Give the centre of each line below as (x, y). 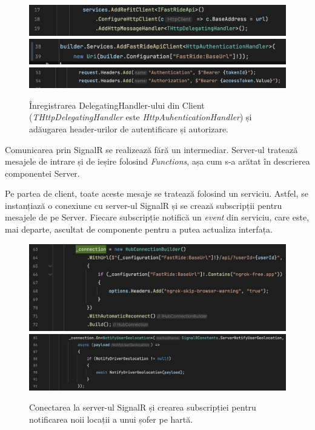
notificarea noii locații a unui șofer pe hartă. (111, 419)
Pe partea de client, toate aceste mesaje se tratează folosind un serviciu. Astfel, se (157, 193)
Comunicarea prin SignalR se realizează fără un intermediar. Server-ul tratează (151, 149)
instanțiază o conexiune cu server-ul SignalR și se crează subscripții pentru (144, 205)
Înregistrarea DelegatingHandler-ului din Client (117, 105)
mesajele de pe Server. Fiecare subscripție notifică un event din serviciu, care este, (157, 217)
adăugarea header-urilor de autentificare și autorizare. (129, 128)
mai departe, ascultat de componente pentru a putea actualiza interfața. (139, 229)
